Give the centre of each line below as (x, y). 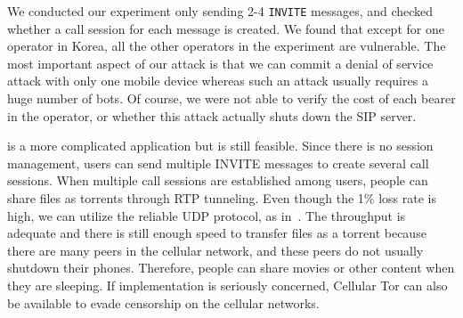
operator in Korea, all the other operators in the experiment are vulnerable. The (227, 46)
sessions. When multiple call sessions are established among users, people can (218, 180)
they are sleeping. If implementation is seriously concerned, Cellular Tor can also (227, 285)
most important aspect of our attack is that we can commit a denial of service (220, 63)
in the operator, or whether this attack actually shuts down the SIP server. (212, 115)
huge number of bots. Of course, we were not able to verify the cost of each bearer (231, 98)
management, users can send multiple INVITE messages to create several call (218, 163)
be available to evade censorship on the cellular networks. (163, 302)
